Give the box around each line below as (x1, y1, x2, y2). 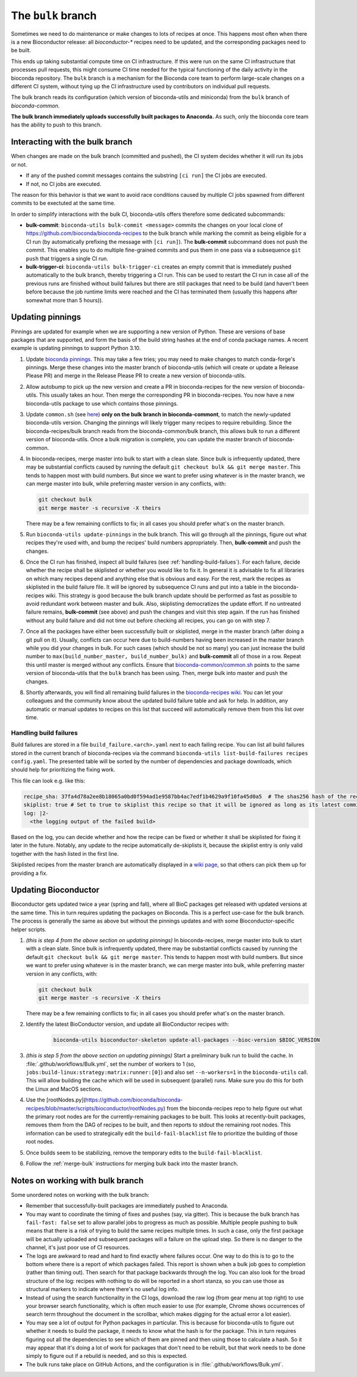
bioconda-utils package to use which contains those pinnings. (26, 400, 178, 407)
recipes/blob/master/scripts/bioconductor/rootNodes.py (26, 1104, 164, 1112)
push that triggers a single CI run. (26, 255, 108, 262)
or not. (11, 161, 27, 168)
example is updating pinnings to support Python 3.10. (11, 345, 141, 352)
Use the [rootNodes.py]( (26, 1096, 86, 1103)
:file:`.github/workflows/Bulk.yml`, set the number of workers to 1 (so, (26, 1060, 196, 1067)
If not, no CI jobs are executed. (26, 180, 102, 187)
